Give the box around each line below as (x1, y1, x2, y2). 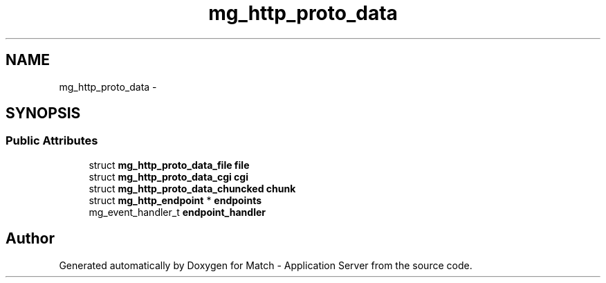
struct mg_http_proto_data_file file (89, 158, 250, 171)
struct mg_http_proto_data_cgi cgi (89, 170, 248, 183)
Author (6, 230, 55, 248)
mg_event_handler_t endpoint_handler (89, 206, 266, 218)
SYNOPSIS (6, 104, 81, 122)
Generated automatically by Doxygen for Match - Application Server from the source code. (59, 259, 472, 271)
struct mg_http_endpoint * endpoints (89, 194, 261, 206)
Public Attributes (6, 134, 98, 148)
